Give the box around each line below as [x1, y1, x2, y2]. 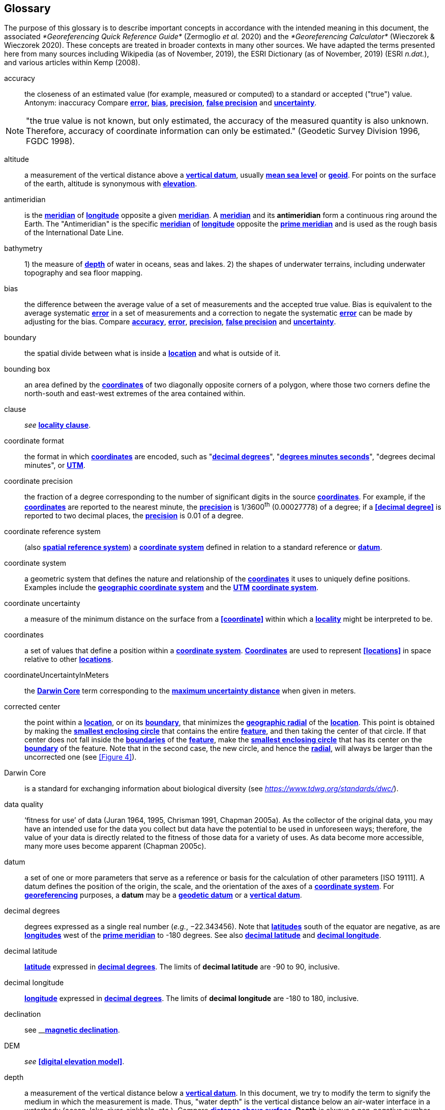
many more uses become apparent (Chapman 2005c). [24, 842, 206, 851]
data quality [4, 800, 44, 809]
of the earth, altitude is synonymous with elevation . [24, 179, 197, 188]
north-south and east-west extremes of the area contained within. [24, 389, 246, 398]
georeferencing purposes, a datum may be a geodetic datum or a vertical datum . [24, 891, 302, 900]
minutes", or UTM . [24, 461, 85, 470]
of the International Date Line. [24, 228, 124, 237]
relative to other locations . [24, 655, 113, 664]
